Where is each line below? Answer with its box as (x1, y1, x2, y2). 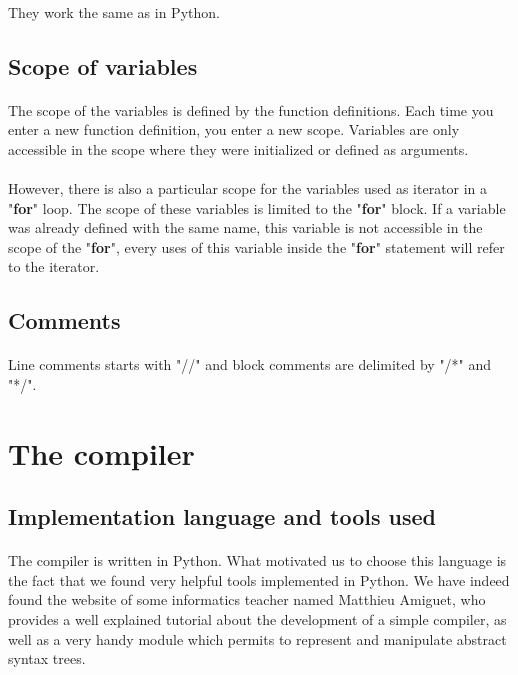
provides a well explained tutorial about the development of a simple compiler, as (8, 609, 507, 629)
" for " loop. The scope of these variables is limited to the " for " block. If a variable (8, 197, 506, 218)
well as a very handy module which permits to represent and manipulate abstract (8, 628, 507, 649)
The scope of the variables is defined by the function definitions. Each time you (8, 99, 494, 120)
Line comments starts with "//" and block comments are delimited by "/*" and (8, 354, 492, 375)
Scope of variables (8, 50, 198, 81)
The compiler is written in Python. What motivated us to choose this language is (8, 550, 507, 571)
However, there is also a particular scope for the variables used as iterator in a (8, 177, 488, 198)
